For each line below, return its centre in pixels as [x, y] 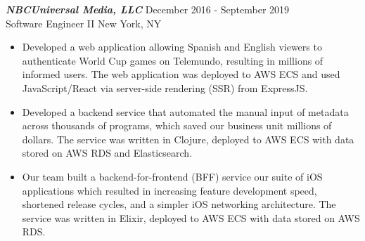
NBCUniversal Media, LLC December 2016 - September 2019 [148, 9]
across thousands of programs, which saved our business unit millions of [177, 125]
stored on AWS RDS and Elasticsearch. [107, 153]
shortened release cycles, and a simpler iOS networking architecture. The [179, 204]
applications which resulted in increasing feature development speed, [169, 190]
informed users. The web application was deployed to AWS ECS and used [181, 74]
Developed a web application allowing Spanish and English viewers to [172, 47]
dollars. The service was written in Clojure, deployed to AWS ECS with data [188, 139]
